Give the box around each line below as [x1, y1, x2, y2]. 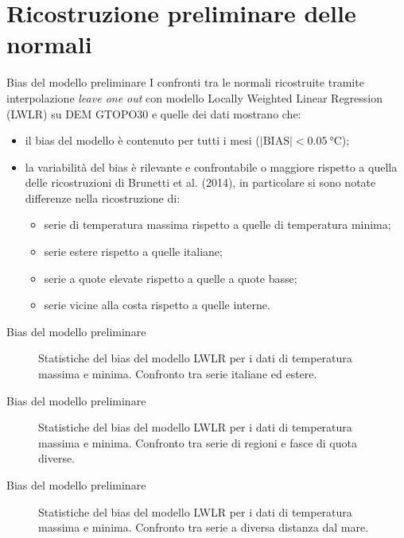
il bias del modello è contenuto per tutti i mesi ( [25, 132, 260, 149]
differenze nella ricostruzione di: [25, 189, 181, 206]
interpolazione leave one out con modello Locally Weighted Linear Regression [6, 89, 383, 106]
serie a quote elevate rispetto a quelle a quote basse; [44, 269, 297, 286]
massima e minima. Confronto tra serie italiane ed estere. [38, 366, 317, 382]
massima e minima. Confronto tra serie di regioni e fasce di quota [38, 434, 357, 451]
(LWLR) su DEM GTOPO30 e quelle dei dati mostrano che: [6, 105, 301, 122]
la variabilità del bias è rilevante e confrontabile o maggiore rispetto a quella [25, 158, 398, 175]
